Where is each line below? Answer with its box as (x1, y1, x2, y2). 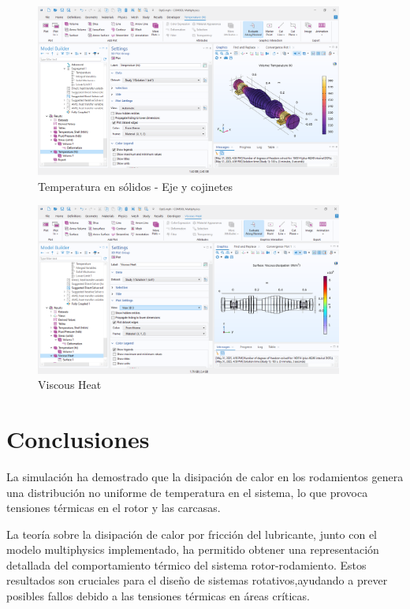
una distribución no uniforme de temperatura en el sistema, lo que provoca (6, 484, 368, 500)
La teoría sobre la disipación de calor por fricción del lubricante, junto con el (6, 525, 377, 542)
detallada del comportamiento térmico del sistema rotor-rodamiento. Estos (6, 556, 367, 573)
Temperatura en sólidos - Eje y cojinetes (38, 177, 233, 194)
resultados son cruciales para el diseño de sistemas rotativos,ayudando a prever (6, 572, 388, 588)
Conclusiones (6, 422, 150, 454)
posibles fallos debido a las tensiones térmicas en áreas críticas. (6, 588, 310, 604)
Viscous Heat (38, 376, 102, 393)
